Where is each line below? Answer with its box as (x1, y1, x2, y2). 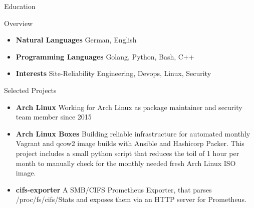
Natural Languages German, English (16, 34, 137, 45)
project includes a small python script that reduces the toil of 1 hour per (16, 147, 239, 158)
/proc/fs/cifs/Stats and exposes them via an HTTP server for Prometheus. (16, 194, 246, 204)
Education (4, 1, 36, 11)
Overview (4, 17, 33, 28)
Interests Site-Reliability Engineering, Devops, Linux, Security (16, 68, 211, 78)
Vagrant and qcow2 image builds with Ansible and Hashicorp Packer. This (16, 138, 244, 148)
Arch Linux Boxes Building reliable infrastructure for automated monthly (16, 128, 250, 138)
